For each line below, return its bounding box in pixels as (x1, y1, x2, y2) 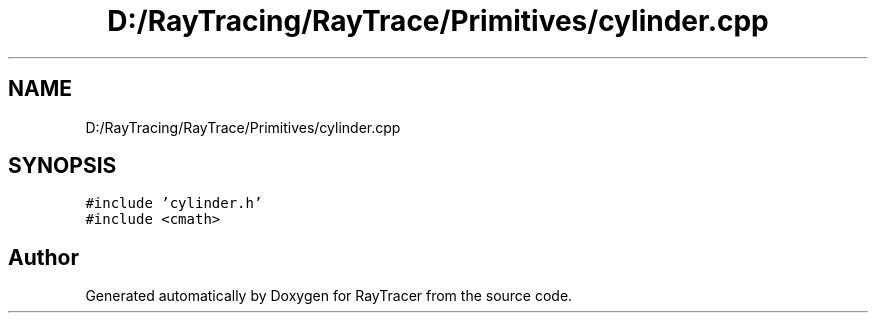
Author (8, 244, 79, 270)
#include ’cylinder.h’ (85, 195, 263, 212)
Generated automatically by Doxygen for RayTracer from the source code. (85, 287, 573, 305)
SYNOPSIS (8, 153, 117, 179)
